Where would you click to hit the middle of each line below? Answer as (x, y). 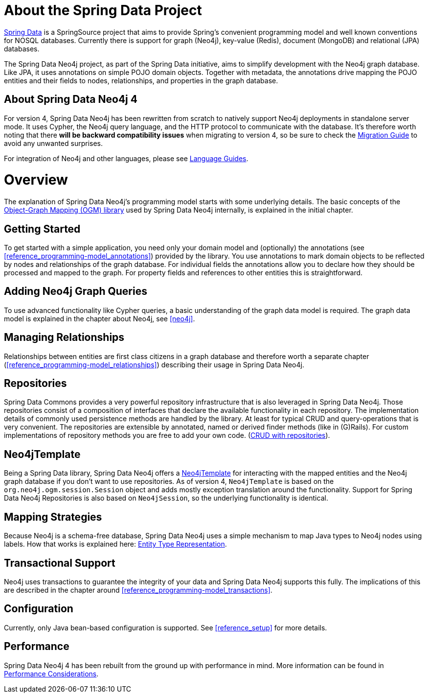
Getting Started (42, 229)
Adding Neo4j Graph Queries (76, 291)
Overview (36, 180)
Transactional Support (60, 563)
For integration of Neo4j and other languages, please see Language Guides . (126, 158)
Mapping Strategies (53, 517)
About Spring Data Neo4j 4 (71, 99)
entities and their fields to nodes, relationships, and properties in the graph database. (141, 80)
